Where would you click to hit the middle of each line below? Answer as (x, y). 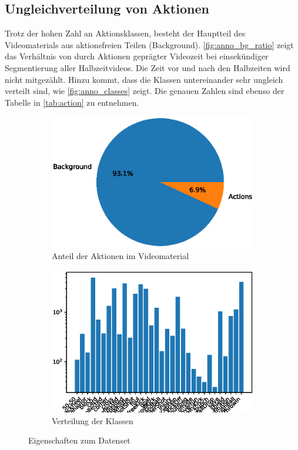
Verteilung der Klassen (93, 420)
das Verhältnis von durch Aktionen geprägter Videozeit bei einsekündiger (137, 56)
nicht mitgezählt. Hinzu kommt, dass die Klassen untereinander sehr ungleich (144, 79)
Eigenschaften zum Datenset (79, 440)
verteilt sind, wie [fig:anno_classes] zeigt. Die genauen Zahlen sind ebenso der (145, 91)
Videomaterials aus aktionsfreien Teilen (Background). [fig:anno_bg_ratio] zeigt (149, 44)
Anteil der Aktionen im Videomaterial (120, 256)
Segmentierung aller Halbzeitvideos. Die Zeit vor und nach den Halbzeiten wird (148, 67)
